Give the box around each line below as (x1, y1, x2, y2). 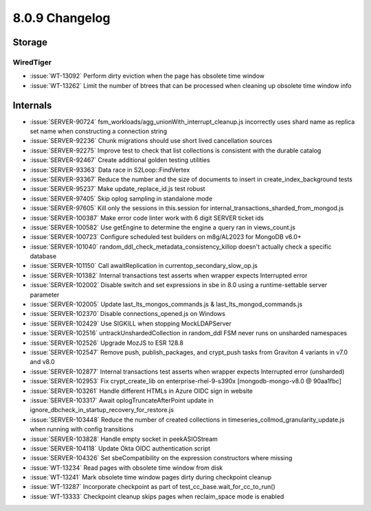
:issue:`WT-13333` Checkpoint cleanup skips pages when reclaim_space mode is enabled (30, 492, 284, 501)
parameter (30, 291, 60, 299)
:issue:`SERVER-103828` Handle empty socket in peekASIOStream (30, 435, 218, 443)
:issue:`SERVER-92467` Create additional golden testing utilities (30, 156, 210, 164)
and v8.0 (30, 358, 55, 366)
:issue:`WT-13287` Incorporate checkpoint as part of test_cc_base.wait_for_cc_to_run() (30, 483, 276, 491)
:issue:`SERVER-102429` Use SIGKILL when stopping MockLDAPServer (30, 319, 232, 328)
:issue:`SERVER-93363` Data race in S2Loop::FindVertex (30, 166, 190, 174)
